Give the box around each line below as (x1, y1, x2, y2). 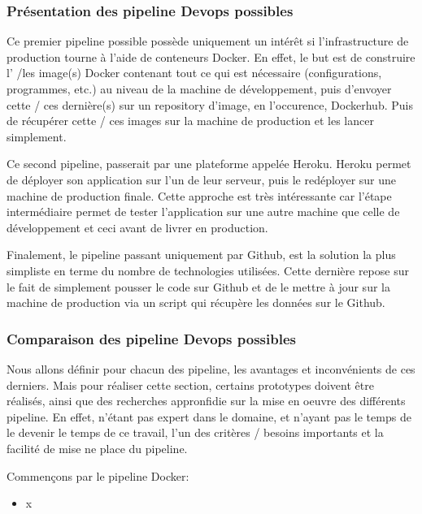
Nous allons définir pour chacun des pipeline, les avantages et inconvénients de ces (7, 360, 415, 377)
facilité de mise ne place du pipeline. (7, 439, 188, 456)
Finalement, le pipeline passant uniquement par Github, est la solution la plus (7, 246, 396, 263)
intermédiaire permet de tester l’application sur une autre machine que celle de (7, 203, 400, 220)
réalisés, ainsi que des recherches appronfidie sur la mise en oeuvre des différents (7, 392, 406, 409)
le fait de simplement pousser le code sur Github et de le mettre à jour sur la (7, 278, 390, 295)
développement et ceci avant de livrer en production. (7, 218, 268, 235)
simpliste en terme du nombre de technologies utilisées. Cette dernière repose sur (7, 261, 409, 279)
